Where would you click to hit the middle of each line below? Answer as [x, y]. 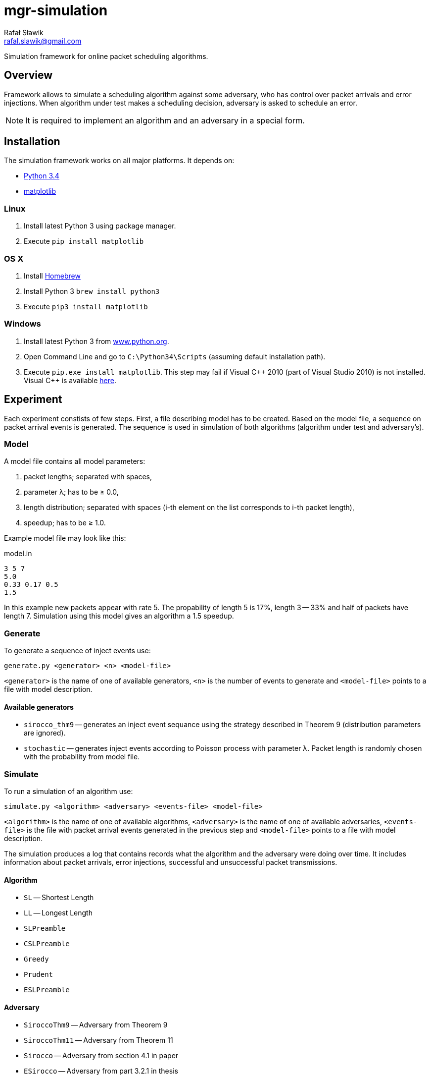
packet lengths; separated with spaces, [88, 477]
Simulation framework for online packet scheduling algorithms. [106, 56]
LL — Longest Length [58, 913]
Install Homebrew [52, 276]
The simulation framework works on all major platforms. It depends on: [119, 161]
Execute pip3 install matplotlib [86, 306]
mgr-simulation [56, 10]
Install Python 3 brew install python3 [92, 291]
